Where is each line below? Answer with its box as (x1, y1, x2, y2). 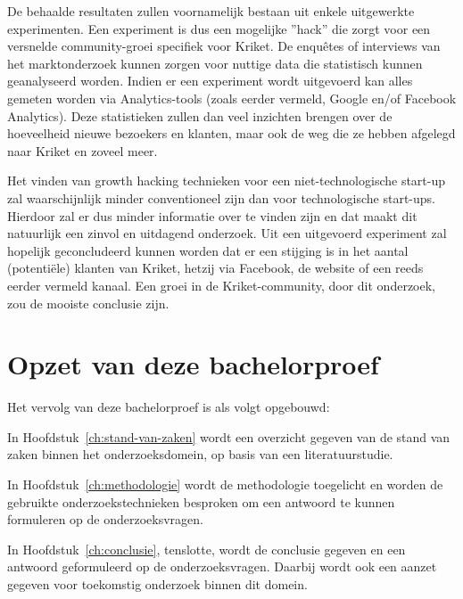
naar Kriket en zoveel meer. (7, 141, 158, 160)
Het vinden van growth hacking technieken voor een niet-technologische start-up (7, 171, 446, 190)
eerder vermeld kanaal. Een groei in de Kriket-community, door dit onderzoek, (7, 275, 435, 294)
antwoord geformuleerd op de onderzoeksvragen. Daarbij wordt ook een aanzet (7, 557, 437, 576)
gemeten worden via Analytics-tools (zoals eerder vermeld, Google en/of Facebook (7, 88, 457, 107)
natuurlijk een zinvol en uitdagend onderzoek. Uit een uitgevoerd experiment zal (7, 224, 447, 242)
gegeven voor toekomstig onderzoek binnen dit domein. (7, 574, 308, 593)
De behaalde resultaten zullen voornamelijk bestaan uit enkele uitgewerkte (7, 2, 415, 20)
